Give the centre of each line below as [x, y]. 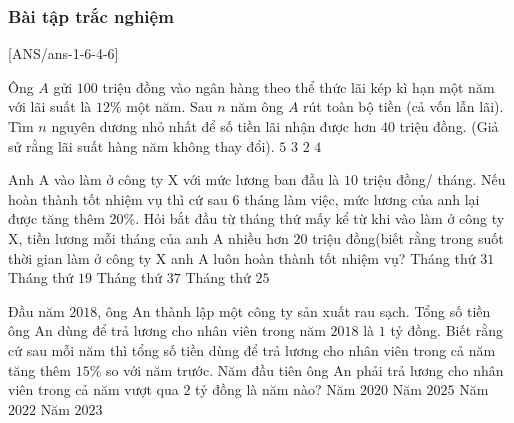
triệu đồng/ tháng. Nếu [434, 179]
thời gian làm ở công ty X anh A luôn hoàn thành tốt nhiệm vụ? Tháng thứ [242, 257]
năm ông [257, 106]
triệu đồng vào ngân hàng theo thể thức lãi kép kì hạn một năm [298, 86]
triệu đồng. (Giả [449, 126]
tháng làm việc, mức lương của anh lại [362, 198]
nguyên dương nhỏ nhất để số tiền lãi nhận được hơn [214, 126]
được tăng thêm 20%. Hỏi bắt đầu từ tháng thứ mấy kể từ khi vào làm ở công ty [256, 218]
